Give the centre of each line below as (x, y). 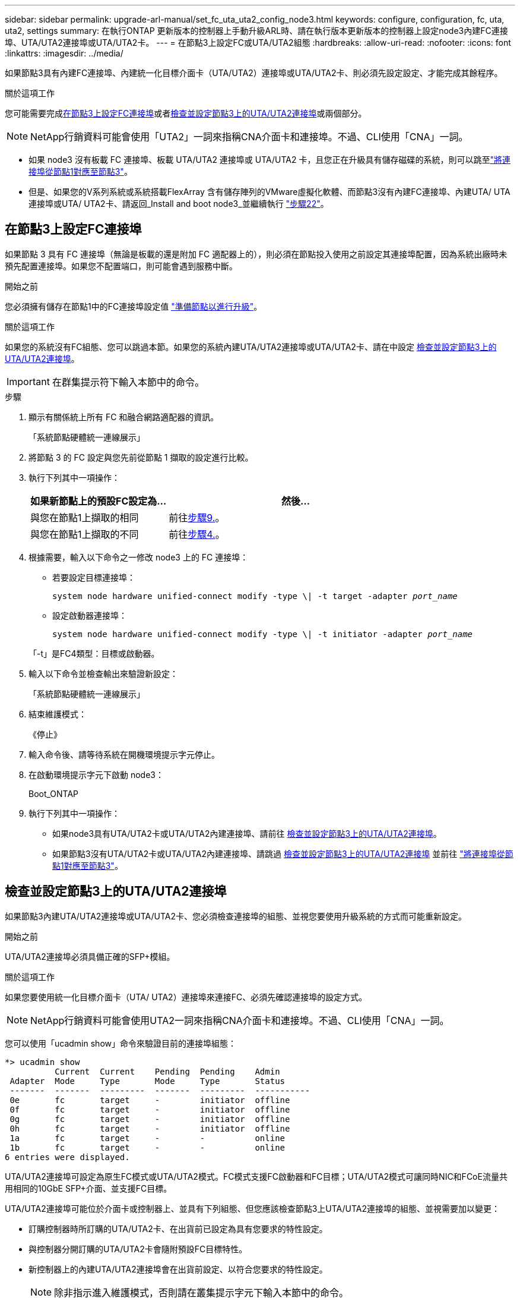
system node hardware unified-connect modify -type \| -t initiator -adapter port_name (263, 634)
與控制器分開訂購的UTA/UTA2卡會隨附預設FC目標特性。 (138, 1249)
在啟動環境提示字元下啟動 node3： (96, 774)
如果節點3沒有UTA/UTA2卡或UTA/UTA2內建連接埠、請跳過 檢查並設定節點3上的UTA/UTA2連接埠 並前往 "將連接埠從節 (283, 853)
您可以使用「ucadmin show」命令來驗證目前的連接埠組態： (121, 1043)
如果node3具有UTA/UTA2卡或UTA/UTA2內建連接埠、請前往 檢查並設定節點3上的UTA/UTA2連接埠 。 (247, 833)
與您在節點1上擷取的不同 (85, 534)
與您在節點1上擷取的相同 (85, 517)
